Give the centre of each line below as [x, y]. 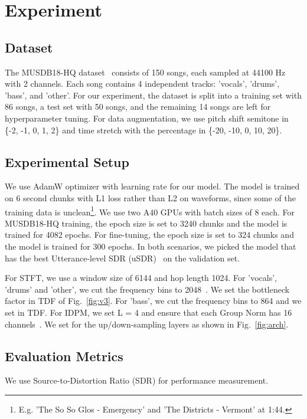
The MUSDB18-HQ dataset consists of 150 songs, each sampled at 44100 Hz [145, 72]
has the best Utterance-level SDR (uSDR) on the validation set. [123, 258]
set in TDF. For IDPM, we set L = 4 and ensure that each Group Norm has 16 [148, 312]
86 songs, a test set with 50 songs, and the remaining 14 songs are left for [138, 107]
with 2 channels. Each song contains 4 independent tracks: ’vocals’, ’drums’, [142, 84]
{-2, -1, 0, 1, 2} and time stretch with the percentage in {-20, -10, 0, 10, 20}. [143, 130]
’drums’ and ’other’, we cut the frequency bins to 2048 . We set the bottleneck [147, 289]
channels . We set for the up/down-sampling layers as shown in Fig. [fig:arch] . [147, 324]
